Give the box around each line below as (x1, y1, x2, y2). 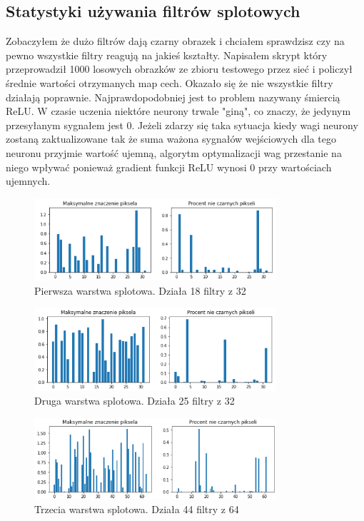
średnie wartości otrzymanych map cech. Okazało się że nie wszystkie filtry (6, 75, 333, 90)
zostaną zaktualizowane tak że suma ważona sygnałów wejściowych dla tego (6, 131, 337, 146)
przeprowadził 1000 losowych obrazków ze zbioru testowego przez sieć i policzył (6, 61, 353, 76)
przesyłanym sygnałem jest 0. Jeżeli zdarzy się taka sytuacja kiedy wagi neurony (6, 117, 358, 132)
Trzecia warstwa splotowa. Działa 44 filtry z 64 (34, 501, 239, 516)
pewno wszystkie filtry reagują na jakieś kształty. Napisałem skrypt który (6, 47, 328, 62)
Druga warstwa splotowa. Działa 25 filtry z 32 (34, 393, 235, 408)
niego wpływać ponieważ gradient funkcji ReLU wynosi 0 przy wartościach (6, 159, 332, 174)
